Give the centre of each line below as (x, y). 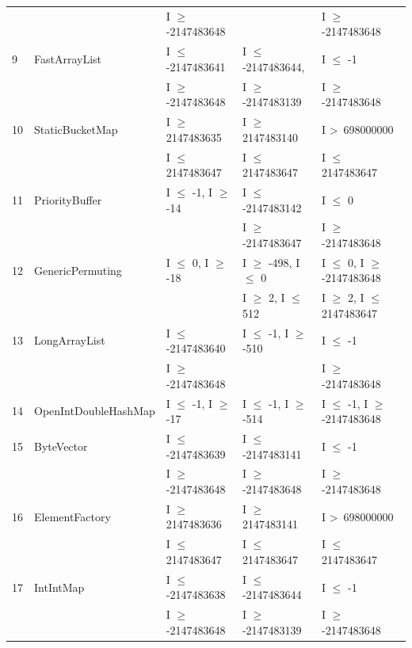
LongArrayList (70, 340)
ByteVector (61, 446)
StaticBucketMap (76, 129)
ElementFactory (72, 516)
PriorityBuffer (68, 199)
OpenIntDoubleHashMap (95, 411)
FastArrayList (68, 58)
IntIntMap (59, 587)
